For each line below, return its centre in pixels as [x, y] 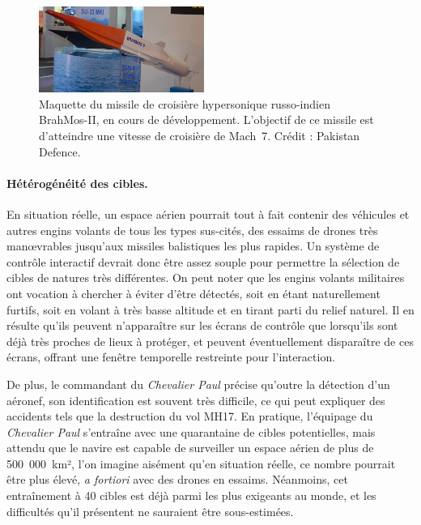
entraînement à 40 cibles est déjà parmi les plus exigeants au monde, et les [191, 495]
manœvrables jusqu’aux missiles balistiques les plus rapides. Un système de [193, 246]
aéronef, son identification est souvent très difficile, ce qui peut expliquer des [196, 400]
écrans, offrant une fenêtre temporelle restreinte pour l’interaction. [171, 357]
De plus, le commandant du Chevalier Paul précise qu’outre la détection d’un [198, 384]
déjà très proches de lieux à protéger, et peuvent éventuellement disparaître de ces [210, 341]
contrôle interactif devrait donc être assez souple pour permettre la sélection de [203, 261]
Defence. [60, 151]
